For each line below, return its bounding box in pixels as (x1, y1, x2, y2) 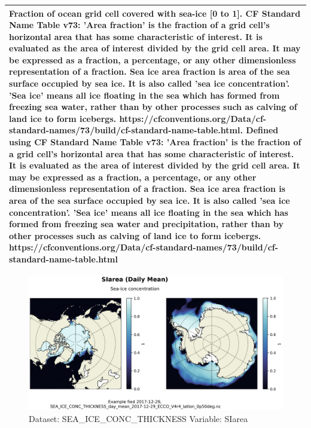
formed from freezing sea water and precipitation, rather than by (9, 218, 284, 230)
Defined (246, 124, 279, 136)
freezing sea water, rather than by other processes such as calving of (9, 100, 297, 113)
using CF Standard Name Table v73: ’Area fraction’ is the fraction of (9, 136, 301, 148)
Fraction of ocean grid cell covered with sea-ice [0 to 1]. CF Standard (9, 7, 301, 19)
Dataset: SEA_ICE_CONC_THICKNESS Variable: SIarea (29, 412, 248, 424)
